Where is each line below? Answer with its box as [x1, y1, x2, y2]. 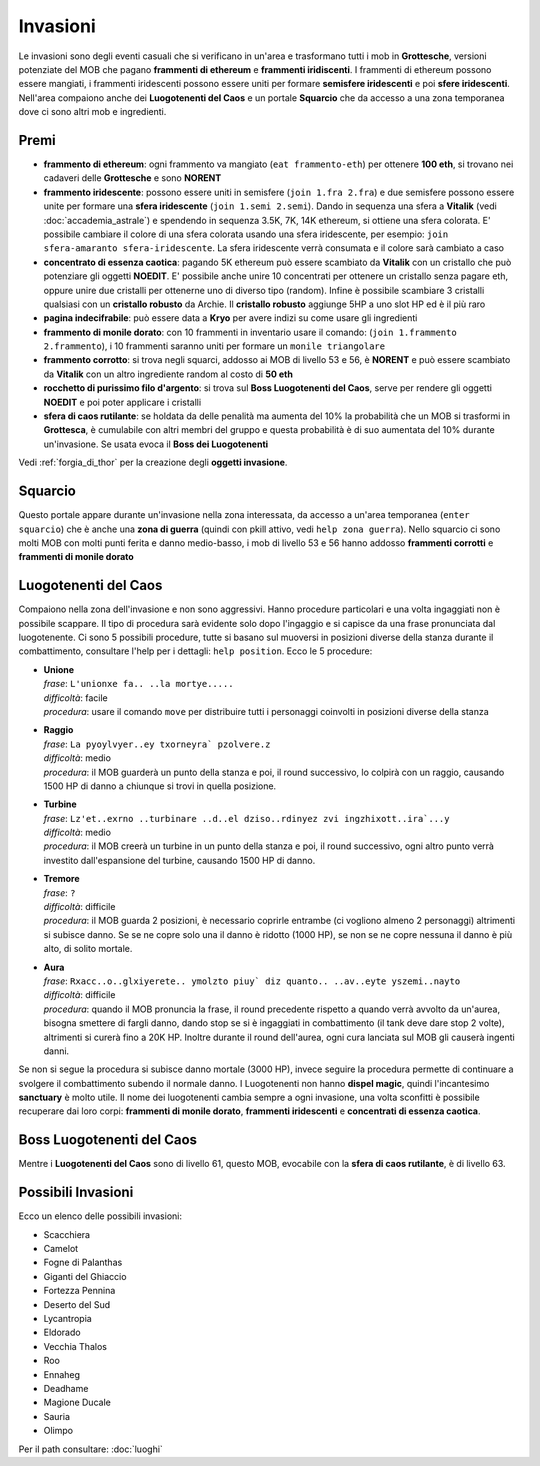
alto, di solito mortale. [43, 943, 133, 955]
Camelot [43, 1243, 79, 1255]
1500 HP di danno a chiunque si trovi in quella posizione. [43, 780, 277, 792]
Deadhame [43, 1382, 89, 1394]
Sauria [43, 1410, 70, 1422]
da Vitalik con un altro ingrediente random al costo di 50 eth [43, 368, 294, 380]
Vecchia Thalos [43, 1340, 107, 1352]
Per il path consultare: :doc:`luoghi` [18, 1443, 164, 1455]
